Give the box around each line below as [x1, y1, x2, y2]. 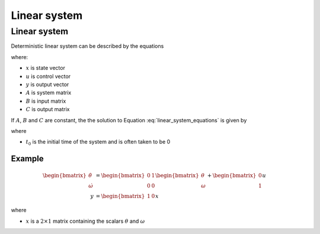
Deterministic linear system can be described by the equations [11, 43, 164, 50]
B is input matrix [25, 97, 66, 105]
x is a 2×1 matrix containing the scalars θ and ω [25, 217, 145, 225]
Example [11, 154, 44, 164]
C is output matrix [25, 106, 70, 113]
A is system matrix [25, 89, 72, 96]
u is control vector [25, 73, 71, 80]
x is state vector [25, 64, 65, 71]
